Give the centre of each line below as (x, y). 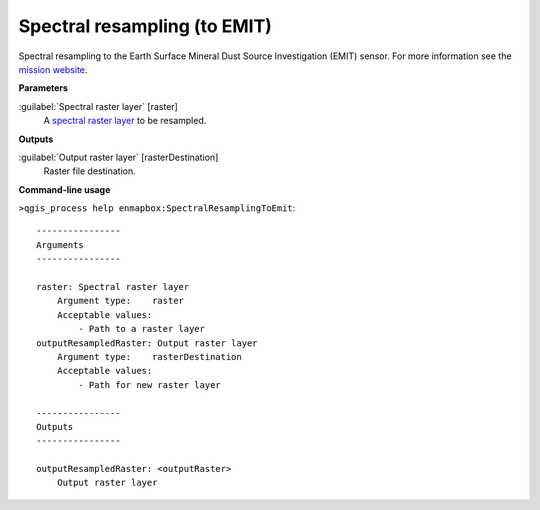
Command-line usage (64, 189)
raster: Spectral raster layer (113, 287)
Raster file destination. (89, 171)
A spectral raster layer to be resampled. (125, 121)
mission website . (53, 69)
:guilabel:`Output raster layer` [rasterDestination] (118, 157)
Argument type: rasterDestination (149, 356)
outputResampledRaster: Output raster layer (147, 343)
